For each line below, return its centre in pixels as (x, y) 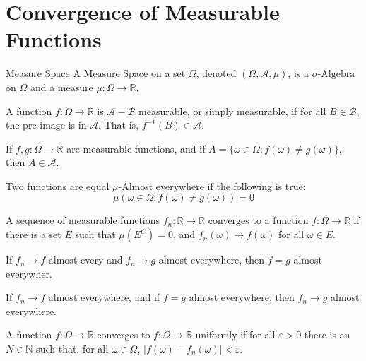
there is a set (34, 234)
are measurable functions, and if (136, 148)
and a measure (61, 87)
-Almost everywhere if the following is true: (212, 185)
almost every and (85, 260)
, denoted (216, 73)
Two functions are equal (58, 185)
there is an (327, 335)
